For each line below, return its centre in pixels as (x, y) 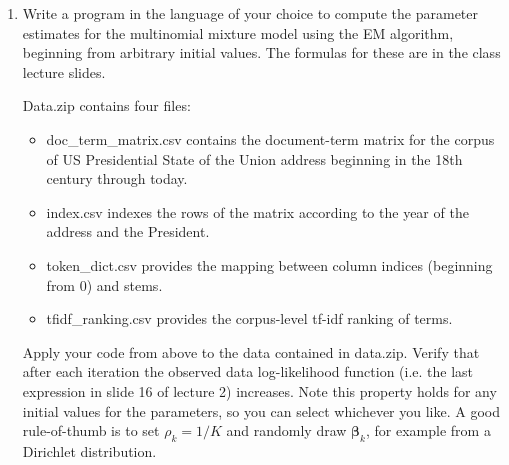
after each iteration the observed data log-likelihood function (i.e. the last (248, 371)
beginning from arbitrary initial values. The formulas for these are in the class (261, 52)
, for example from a (428, 430)
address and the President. (128, 231)
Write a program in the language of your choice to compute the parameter (250, 13)
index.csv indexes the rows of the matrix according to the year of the (257, 211)
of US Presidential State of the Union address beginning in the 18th (254, 158)
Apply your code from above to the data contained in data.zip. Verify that (251, 351)
